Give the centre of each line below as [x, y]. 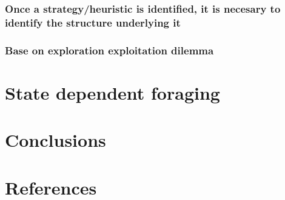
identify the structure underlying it [93, 22]
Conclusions [55, 140]
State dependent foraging [112, 92]
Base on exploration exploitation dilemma [109, 50]
